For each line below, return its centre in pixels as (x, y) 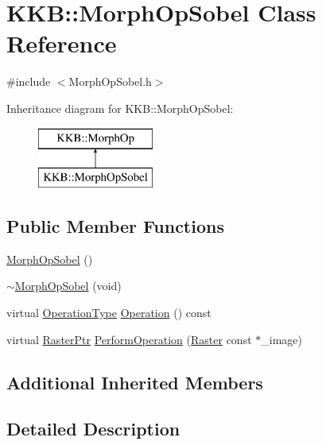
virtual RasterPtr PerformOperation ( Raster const (129, 339)
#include (29, 81)
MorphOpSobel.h (110, 81)
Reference (62, 43)
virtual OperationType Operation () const (109, 313)
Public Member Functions (115, 226)
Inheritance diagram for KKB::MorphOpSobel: (120, 108)
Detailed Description (93, 429)
